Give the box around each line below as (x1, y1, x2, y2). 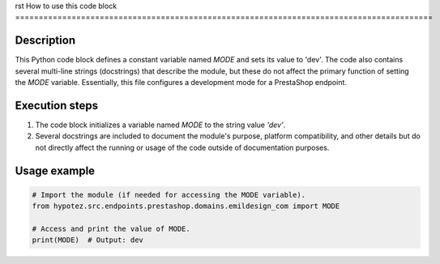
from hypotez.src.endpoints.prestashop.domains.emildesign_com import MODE (32, 202, 340, 211)
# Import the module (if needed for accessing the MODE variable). (32, 190, 306, 199)
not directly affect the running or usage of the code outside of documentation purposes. (35, 143, 330, 152)
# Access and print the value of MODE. (32, 224, 190, 233)
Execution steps (15, 98, 99, 113)
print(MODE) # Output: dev (32, 236, 143, 245)
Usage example (15, 164, 96, 177)
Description (15, 33, 76, 48)
